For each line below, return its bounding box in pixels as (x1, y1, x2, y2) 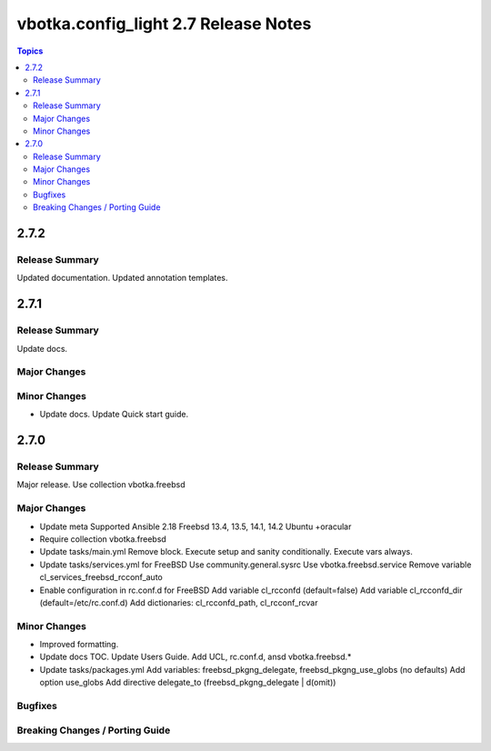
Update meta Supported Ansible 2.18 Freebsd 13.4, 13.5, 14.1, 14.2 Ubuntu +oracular (39, 521, 352, 532)
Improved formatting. (39, 639, 119, 650)
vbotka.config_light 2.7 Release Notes (16, 14, 312, 34)
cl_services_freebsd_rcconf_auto (39, 572, 163, 583)
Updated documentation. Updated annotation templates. (16, 273, 228, 284)
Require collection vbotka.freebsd (39, 533, 167, 545)
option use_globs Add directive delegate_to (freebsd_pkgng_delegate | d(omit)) (39, 677, 336, 688)
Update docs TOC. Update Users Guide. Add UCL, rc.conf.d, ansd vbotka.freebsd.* (39, 651, 352, 663)
